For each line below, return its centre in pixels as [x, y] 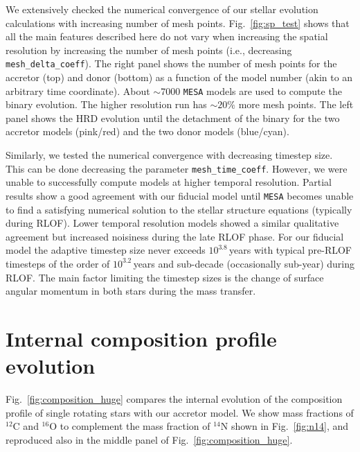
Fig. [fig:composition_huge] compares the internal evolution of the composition [174, 399]
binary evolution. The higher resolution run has [106, 104]
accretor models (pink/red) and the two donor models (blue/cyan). [147, 131]
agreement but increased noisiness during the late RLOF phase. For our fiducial [175, 236]
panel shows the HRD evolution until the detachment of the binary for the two [173, 118]
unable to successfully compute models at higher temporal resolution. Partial [169, 182]
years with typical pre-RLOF [290, 250]
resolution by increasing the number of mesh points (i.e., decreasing [149, 50]
